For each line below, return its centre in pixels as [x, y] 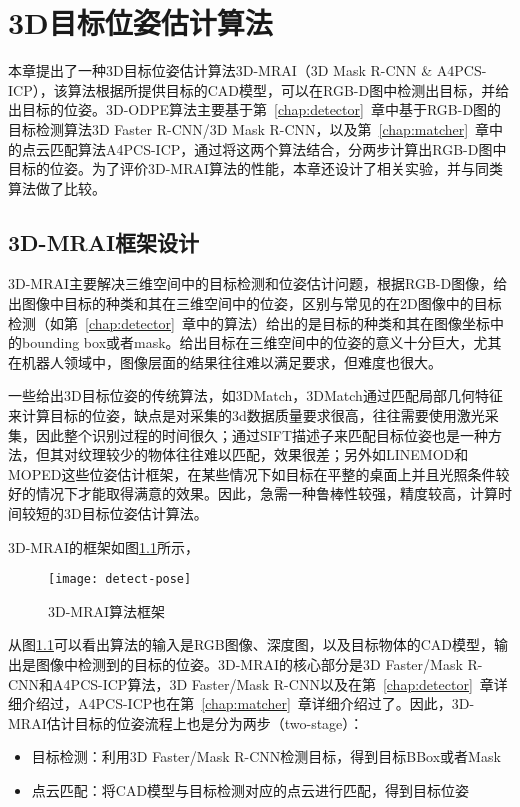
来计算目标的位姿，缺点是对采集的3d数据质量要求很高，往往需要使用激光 [246, 415]
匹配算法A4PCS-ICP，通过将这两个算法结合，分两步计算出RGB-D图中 [278, 148]
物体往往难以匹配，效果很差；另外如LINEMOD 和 [308, 454]
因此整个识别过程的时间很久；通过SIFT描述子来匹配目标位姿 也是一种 [262, 434]
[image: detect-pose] [120, 579]
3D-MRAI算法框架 [107, 610]
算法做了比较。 [57, 187]
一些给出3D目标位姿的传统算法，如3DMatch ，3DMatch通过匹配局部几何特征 [255, 395]
